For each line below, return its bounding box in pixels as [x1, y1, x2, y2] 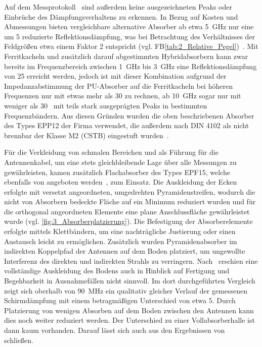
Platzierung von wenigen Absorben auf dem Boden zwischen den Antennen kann [4, 305, 254, 315]
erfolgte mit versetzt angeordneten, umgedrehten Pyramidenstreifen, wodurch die [4, 186, 255, 197]
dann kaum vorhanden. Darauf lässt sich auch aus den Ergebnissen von [4, 325, 225, 335]
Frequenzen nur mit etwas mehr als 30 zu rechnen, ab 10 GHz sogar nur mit [4, 90, 241, 101]
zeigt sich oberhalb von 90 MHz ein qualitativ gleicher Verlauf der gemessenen [4, 285, 248, 296]
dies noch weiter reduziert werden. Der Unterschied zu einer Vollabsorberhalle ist [4, 315, 255, 325]
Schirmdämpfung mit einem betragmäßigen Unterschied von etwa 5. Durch [4, 295, 236, 306]
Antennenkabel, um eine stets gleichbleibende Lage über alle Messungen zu [4, 156, 237, 167]
